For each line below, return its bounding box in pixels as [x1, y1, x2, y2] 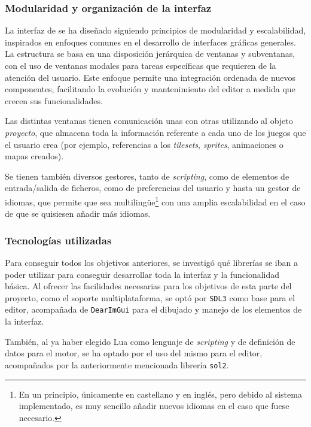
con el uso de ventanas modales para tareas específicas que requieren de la [5, 59, 276, 71]
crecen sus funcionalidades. [5, 94, 103, 107]
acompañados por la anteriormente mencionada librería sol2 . [5, 358, 229, 371]
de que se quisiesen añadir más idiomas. [5, 207, 151, 220]
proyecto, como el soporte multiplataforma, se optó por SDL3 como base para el [5, 291, 295, 304]
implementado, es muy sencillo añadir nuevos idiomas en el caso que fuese [19, 399, 289, 412]
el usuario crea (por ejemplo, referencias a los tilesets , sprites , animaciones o [5, 138, 283, 150]
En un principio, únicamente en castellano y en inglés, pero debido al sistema [19, 387, 302, 400]
